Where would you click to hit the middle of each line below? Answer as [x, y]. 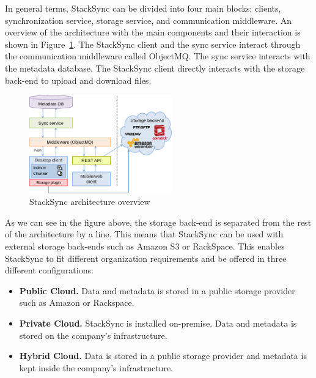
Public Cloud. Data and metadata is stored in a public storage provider [157, 290]
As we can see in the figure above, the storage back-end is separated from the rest [158, 222]
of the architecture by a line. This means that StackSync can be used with [144, 234]
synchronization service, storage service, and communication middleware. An [149, 20]
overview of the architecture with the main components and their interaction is [153, 32]
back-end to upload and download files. [78, 80]
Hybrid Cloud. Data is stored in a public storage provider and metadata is [163, 356]
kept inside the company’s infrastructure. [96, 367]
